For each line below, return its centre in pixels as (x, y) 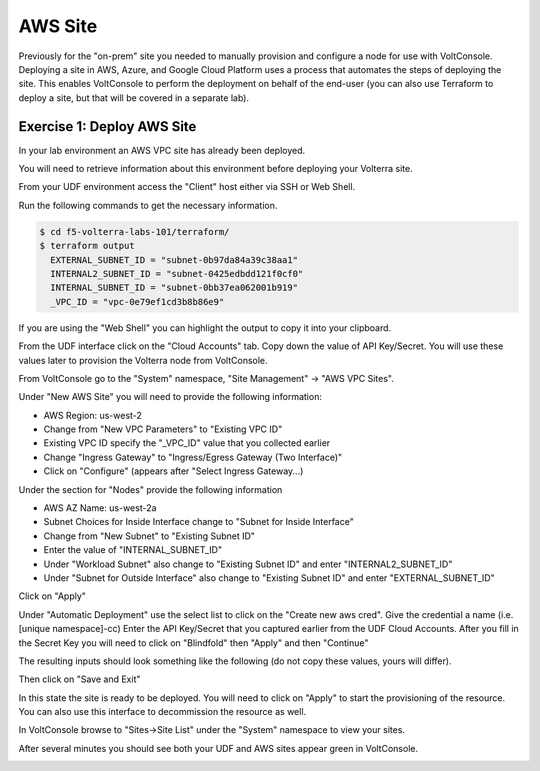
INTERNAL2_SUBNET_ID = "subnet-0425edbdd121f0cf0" (177, 273)
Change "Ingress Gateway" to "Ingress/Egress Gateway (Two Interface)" (193, 457)
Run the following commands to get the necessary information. (148, 205)
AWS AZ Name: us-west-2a (100, 508)
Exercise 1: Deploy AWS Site (107, 126)
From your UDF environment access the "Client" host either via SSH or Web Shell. (187, 187)
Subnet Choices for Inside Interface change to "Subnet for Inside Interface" (198, 522)
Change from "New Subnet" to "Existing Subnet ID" (149, 536)
